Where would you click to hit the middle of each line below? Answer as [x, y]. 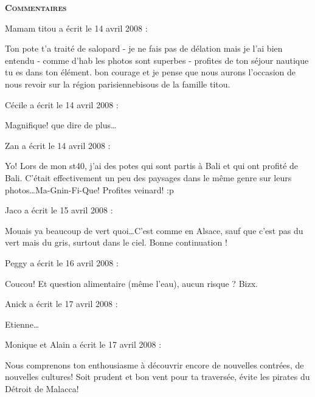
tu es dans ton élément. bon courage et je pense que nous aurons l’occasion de [151, 72]
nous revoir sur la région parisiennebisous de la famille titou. [118, 84]
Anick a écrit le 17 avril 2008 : [61, 304]
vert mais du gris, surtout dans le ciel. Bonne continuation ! [116, 242]
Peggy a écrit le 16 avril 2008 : [62, 262]
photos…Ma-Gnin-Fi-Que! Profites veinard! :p [89, 189]
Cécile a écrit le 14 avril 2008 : [62, 104]
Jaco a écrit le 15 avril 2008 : [59, 210]
